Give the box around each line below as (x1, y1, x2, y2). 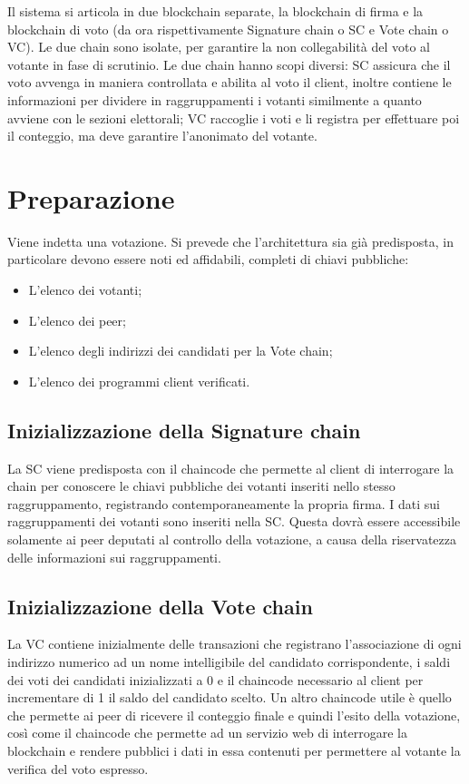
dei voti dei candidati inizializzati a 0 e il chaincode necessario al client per (7, 670, 424, 689)
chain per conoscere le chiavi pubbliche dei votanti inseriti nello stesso (7, 476, 396, 495)
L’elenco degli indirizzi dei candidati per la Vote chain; (28, 341, 333, 360)
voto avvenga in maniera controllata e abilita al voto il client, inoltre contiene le (7, 73, 452, 92)
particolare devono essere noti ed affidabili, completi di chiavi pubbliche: (7, 250, 409, 269)
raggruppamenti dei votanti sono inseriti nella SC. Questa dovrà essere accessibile (7, 512, 461, 531)
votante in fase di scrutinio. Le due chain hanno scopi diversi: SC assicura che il (7, 54, 451, 73)
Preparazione (7, 179, 175, 216)
